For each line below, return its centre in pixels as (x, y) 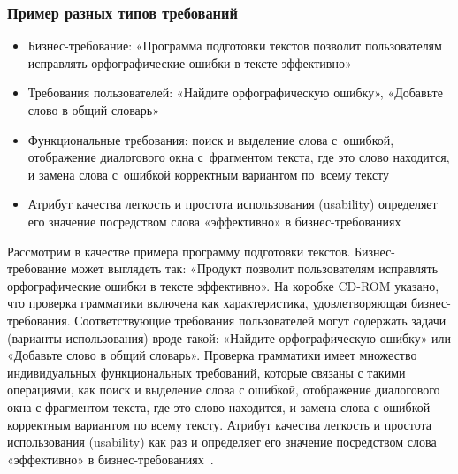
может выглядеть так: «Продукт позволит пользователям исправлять (255, 268)
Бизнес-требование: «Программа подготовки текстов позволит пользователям (235, 46)
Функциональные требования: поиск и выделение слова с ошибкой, (211, 139)
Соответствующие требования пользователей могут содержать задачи (260, 320)
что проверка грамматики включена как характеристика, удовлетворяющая (207, 303)
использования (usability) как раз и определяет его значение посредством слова (222, 442)
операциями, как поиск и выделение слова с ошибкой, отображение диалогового (224, 390)
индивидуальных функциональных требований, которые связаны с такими (206, 372)
